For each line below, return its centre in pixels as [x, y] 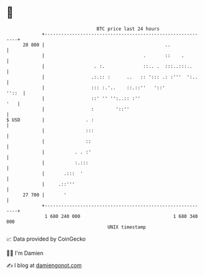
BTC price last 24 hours [128, 29]
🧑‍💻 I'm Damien [25, 253]
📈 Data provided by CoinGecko [46, 239]
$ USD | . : [50, 120]
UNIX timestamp [127, 227]
